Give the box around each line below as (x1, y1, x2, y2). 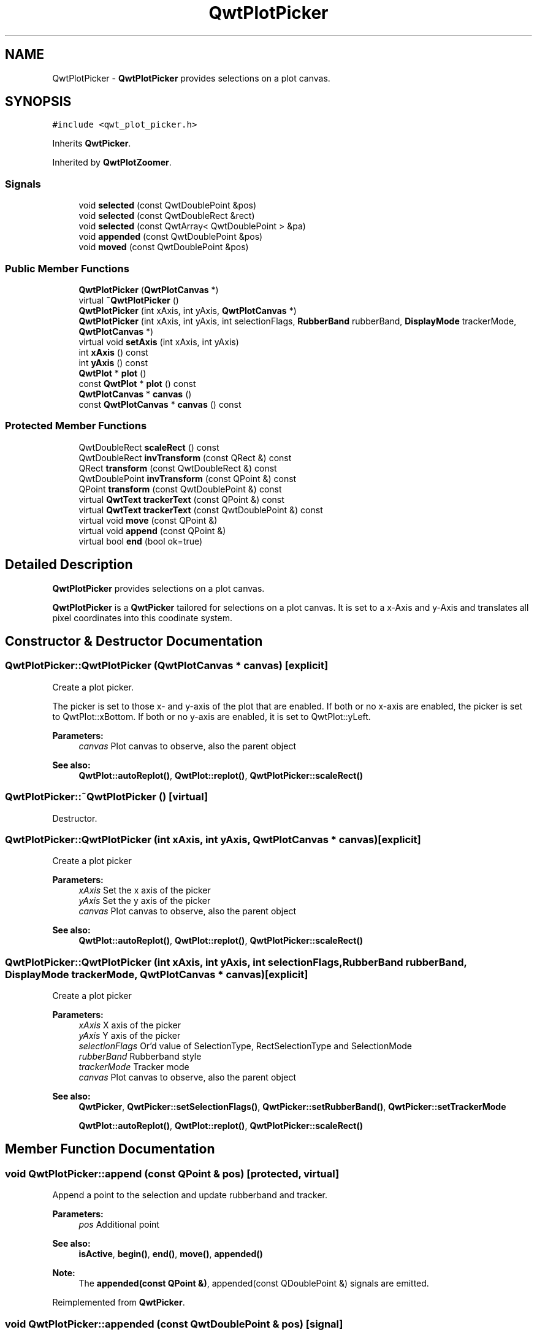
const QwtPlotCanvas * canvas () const (78, 399, 242, 410)
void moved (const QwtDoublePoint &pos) (78, 242, 249, 253)
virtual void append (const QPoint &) (78, 525, 226, 536)
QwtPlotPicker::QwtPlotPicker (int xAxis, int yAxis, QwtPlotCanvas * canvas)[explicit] (5, 833, 421, 846)
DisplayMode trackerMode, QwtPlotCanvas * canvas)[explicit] (5, 968, 308, 981)
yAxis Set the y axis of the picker (78, 895, 211, 906)
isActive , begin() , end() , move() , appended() (78, 1249, 263, 1260)
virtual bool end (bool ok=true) (78, 535, 203, 546)
